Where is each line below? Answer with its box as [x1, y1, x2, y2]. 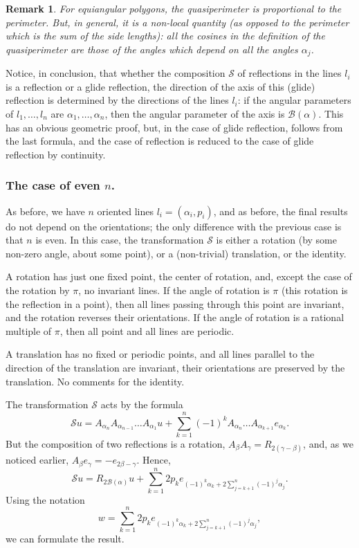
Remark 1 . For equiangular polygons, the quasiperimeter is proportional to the [6, 1, 342, 15]
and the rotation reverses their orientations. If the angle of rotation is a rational [6, 310, 344, 325]
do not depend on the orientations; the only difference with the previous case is [6, 219, 342, 233]
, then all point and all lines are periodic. [59, 323, 234, 338]
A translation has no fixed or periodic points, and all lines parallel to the [6, 347, 315, 361]
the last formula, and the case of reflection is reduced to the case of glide [6, 134, 314, 148]
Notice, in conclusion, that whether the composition [6, 66, 225, 80]
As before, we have [6, 203, 85, 218]
